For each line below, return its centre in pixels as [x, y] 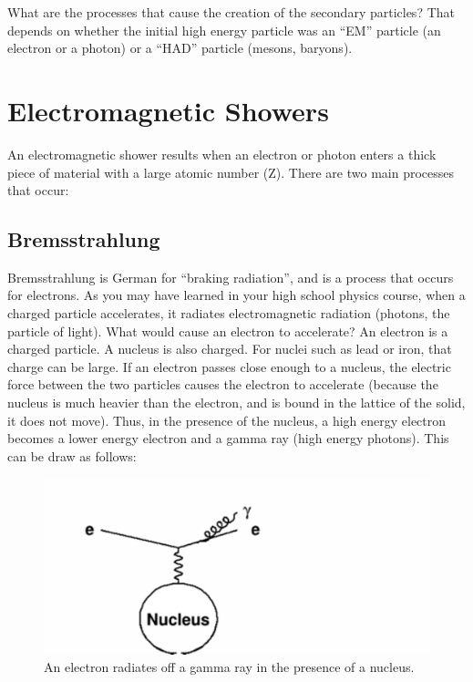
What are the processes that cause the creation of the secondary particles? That [231, 12]
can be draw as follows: [72, 455]
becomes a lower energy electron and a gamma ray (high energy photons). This [228, 438]
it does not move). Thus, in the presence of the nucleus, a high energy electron [227, 420]
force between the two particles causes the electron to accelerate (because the [223, 384]
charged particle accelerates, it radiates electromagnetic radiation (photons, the [229, 313]
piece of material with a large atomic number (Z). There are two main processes [231, 172]
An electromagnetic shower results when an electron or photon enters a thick [222, 154]
